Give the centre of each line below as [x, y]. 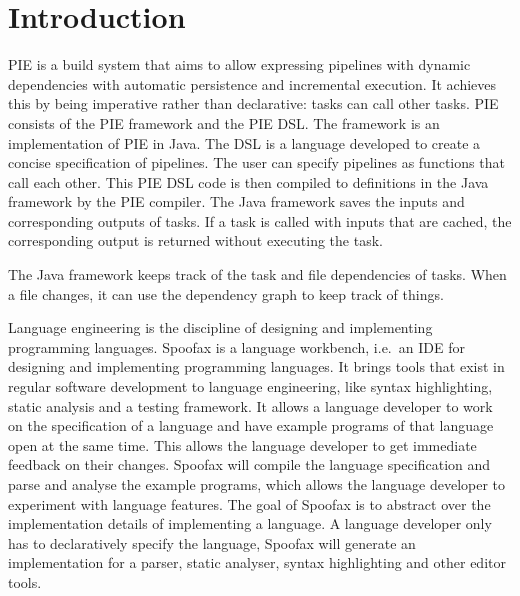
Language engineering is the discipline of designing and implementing [220, 327]
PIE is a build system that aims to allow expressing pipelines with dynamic [239, 64]
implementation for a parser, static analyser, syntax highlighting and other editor [257, 562]
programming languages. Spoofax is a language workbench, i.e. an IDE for [236, 346]
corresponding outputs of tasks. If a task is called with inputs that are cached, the [260, 220]
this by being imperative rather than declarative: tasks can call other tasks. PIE [253, 103]
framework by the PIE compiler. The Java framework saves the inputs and [236, 201]
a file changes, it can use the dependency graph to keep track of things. [226, 293]
